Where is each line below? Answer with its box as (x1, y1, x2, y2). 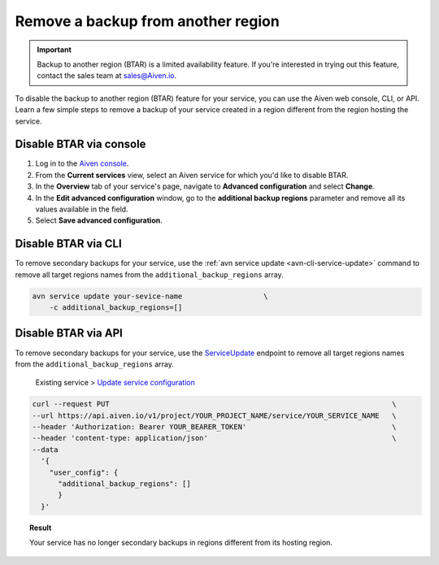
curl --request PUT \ (32, 399, 398, 409)
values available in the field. (35, 204, 129, 214)
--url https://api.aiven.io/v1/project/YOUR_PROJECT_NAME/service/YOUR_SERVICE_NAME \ (32, 411, 398, 420)
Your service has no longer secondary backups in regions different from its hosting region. (29, 537, 333, 548)
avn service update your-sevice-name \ (32, 291, 268, 301)
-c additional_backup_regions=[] (49, 303, 183, 312)
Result (29, 523, 52, 532)
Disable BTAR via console (15, 137, 146, 151)
